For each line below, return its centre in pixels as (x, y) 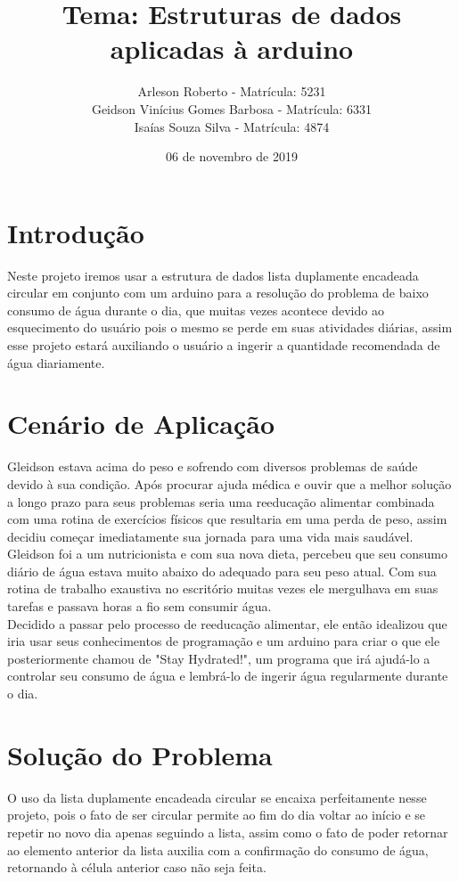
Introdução (76, 232)
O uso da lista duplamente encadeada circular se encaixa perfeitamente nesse (217, 797)
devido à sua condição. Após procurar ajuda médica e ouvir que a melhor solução (229, 483)
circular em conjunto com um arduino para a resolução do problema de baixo (218, 293)
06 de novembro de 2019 (232, 156)
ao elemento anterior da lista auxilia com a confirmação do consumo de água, (218, 849)
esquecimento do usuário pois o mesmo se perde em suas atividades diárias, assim (230, 327)
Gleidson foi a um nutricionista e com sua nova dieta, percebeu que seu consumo (228, 554)
